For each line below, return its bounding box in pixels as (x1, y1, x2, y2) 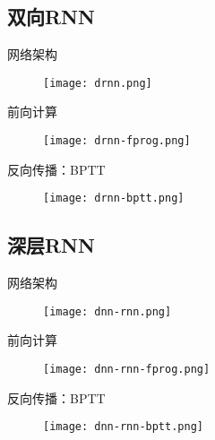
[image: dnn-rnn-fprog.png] (43, 363, 211, 375)
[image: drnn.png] (43, 76, 152, 90)
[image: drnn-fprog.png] (43, 134, 191, 148)
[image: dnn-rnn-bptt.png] (43, 420, 203, 434)
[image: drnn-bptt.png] (43, 192, 185, 205)
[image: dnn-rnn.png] (43, 305, 172, 318)
